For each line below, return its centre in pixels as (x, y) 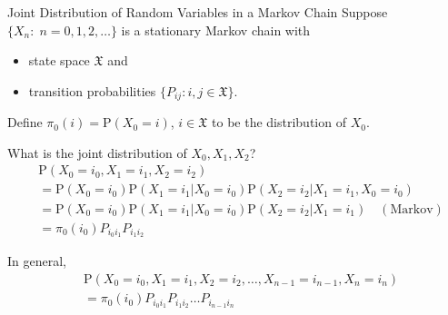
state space (59, 60)
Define (25, 122)
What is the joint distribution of (97, 152)
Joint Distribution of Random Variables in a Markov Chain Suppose (198, 12)
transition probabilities (92, 90)
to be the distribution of (279, 122)
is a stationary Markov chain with (216, 30)
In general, (37, 261)
